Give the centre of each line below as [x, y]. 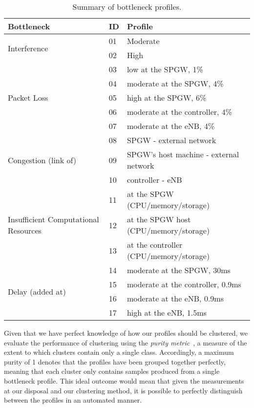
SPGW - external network [171, 140]
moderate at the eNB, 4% [171, 126]
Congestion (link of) [42, 160]
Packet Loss [28, 97]
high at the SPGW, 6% [167, 97]
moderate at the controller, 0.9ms [184, 284]
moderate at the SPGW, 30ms [179, 270]
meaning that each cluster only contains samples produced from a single [112, 371]
